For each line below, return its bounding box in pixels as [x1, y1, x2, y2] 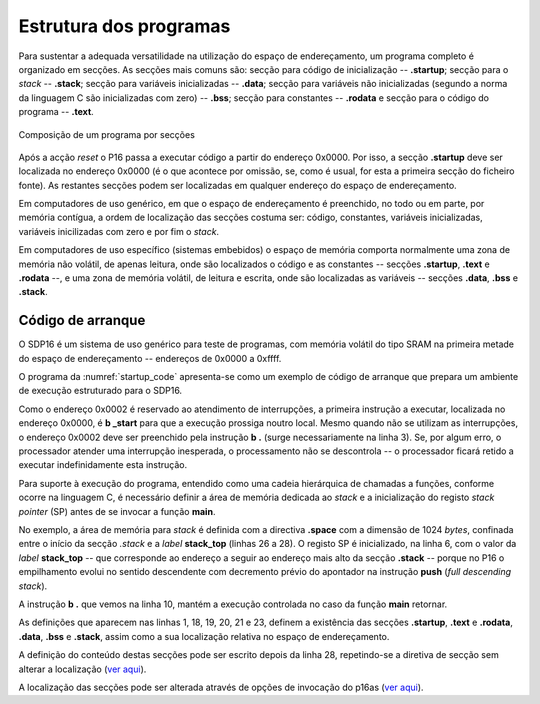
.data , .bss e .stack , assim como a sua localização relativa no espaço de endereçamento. [18, 630, 390, 642]
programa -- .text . [18, 106, 94, 118]
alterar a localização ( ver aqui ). [18, 663, 147, 675]
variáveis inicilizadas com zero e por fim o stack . [18, 225, 220, 237]
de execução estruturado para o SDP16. [18, 385, 183, 397]
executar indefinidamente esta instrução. [18, 459, 188, 471]
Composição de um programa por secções [18, 128, 195, 140]
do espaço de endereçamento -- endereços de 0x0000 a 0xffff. [18, 352, 282, 364]
